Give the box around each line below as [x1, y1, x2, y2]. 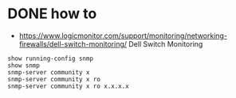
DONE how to [7, 5, 97, 23]
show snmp [7, 61, 41, 70]
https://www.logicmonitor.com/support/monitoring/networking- [18, 31, 228, 40]
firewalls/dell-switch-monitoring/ [18, 39, 128, 48]
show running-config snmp [7, 55, 93, 62]
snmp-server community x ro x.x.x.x [7, 82, 129, 90]
